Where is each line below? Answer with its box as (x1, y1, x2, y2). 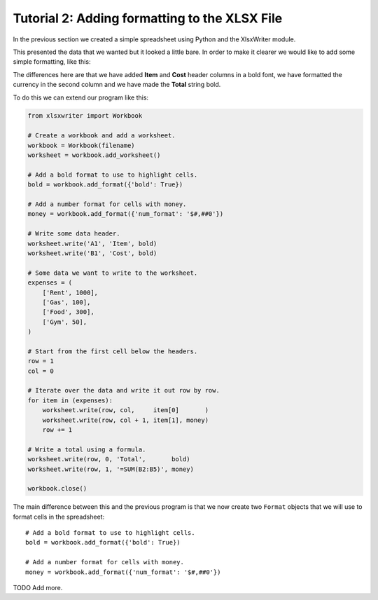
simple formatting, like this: (13, 57, 91, 66)
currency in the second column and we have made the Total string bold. (13, 81, 221, 89)
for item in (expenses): (27, 396, 113, 404)
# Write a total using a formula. (27, 445, 146, 454)
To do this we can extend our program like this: (13, 93, 149, 102)
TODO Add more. (13, 584, 63, 592)
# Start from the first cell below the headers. (27, 347, 198, 355)
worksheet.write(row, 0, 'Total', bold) (27, 456, 190, 463)
